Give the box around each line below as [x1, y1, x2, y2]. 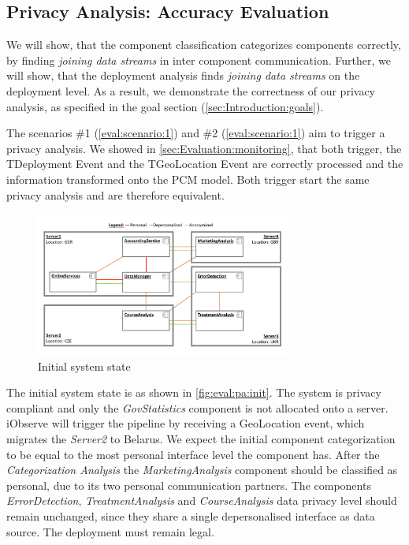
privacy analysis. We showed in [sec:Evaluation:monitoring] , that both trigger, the [6, 140, 402, 156]
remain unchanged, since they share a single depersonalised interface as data [6, 507, 375, 524]
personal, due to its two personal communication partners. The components [6, 476, 371, 493]
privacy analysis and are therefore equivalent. [6, 186, 225, 203]
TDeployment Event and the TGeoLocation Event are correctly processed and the [6, 155, 403, 172]
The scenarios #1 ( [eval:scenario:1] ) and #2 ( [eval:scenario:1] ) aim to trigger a [6, 125, 385, 141]
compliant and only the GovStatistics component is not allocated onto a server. [6, 399, 389, 416]
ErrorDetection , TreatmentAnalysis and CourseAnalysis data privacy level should [6, 492, 397, 509]
